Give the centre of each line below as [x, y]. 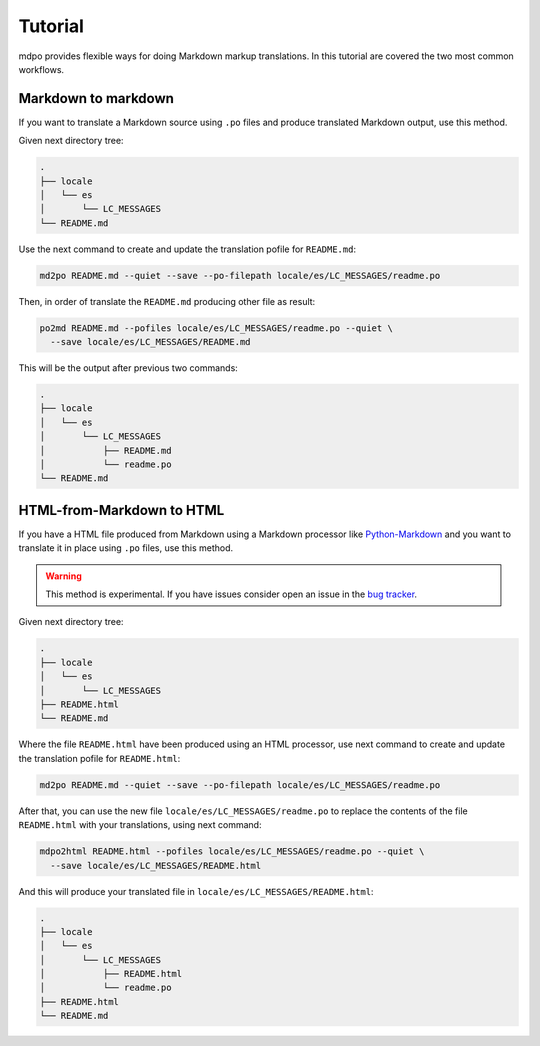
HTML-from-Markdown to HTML [121, 510]
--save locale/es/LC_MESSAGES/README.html [156, 865]
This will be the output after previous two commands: [128, 368]
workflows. [41, 69]
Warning [63, 576]
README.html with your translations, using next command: [140, 825]
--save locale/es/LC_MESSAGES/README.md [150, 342]
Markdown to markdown [96, 98]
